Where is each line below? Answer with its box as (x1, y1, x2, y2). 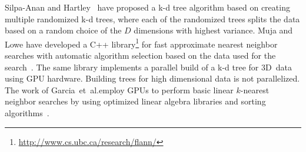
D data (265, 60, 292, 73)
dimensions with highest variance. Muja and (134, 24, 293, 36)
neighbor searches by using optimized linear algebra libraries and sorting (5, 95, 266, 107)
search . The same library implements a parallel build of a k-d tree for (5, 60, 259, 73)
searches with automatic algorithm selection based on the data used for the (5, 49, 276, 62)
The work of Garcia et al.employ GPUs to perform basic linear (5, 83, 234, 96)
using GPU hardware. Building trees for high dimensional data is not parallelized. (5, 72, 300, 85)
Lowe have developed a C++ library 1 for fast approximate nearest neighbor (5, 36, 278, 50)
